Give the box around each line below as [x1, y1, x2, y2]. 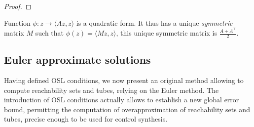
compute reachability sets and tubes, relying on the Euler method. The [4, 85, 219, 95]
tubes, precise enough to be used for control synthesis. [4, 114, 168, 124]
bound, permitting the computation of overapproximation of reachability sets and [4, 104, 250, 114]
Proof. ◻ [4, 1, 32, 11]
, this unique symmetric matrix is [116, 28, 217, 38]
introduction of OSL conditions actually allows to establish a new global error [4, 94, 239, 105]
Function [4, 17, 31, 28]
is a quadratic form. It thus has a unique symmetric [76, 17, 233, 28]
